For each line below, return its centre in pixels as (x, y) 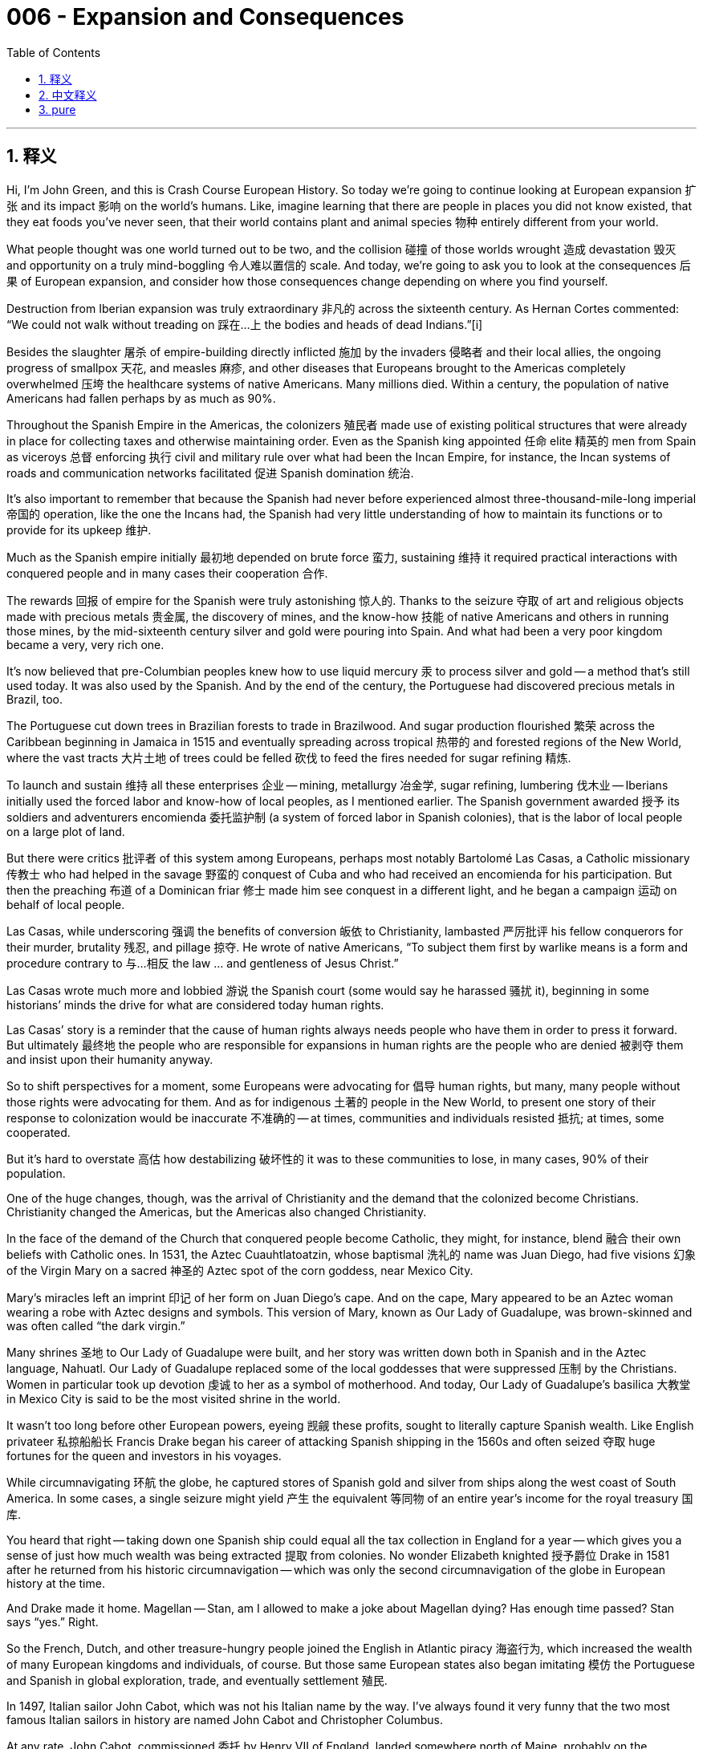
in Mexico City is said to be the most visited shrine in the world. (174, 1398)
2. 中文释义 (68, 95)
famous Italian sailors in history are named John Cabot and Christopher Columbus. (225, 1719)
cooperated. (39, 1132)
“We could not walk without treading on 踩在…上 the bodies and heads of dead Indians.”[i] (245, 324)
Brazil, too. (35, 699)
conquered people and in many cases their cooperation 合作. (167, 573)
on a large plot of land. (66, 831)
